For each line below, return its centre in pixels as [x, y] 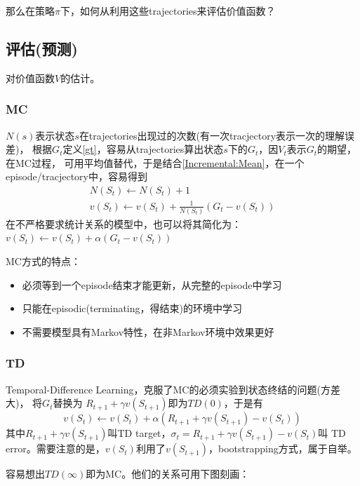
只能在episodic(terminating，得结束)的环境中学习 [132, 308]
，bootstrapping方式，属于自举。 [283, 448]
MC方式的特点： [43, 261]
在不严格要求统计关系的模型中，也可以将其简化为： [124, 223]
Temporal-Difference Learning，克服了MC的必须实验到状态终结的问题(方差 [173, 389]
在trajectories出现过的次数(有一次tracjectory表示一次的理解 [212, 135]
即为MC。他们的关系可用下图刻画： [168, 474]
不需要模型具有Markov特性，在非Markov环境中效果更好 [148, 331]
